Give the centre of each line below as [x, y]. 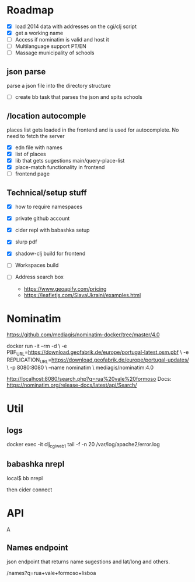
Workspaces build [37, 265]
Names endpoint [37, 547]
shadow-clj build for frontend [50, 254]
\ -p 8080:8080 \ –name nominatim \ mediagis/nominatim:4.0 [80, 368]
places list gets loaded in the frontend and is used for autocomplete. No [93, 130]
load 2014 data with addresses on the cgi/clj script [76, 26]
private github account [42, 218]
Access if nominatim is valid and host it [62, 40]
